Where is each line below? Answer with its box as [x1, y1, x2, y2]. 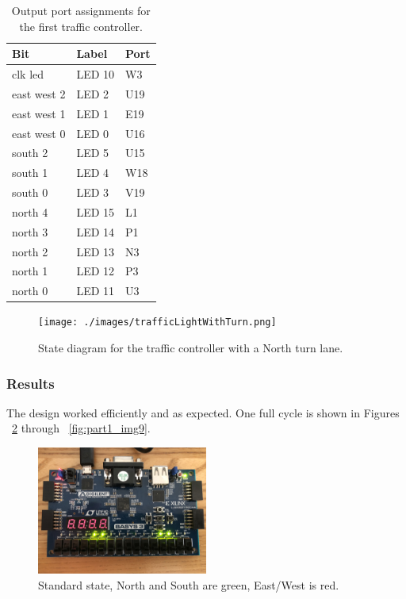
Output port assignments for [11, 2, 151, 18]
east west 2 [12, 85, 66, 102]
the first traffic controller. [19, 17, 143, 34]
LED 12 [76, 263, 115, 279]
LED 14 [76, 223, 115, 240]
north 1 [12, 263, 48, 279]
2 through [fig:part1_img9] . [12, 420, 151, 436]
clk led [12, 66, 44, 83]
